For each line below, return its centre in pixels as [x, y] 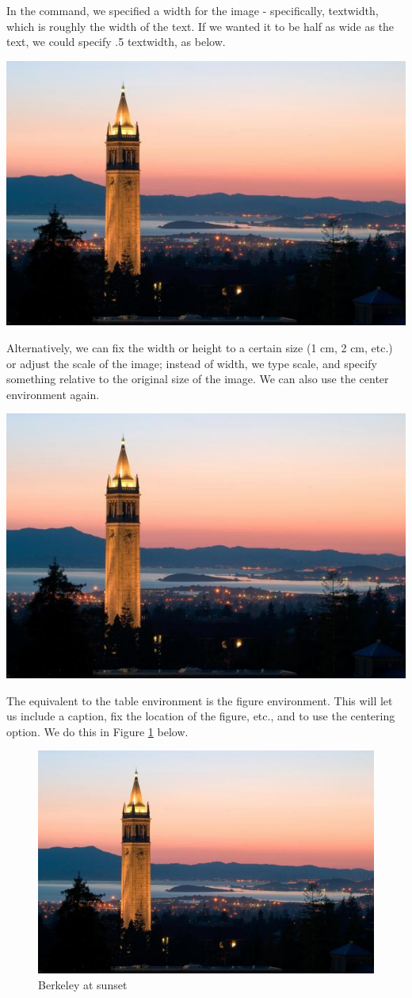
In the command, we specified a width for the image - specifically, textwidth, [193, 10]
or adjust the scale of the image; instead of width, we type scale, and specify [192, 363]
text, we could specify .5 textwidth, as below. [116, 42]
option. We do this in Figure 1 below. [97, 731]
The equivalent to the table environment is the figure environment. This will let [200, 700]
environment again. [53, 394]
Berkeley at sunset [83, 984]
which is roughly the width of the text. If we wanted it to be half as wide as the [200, 26]
